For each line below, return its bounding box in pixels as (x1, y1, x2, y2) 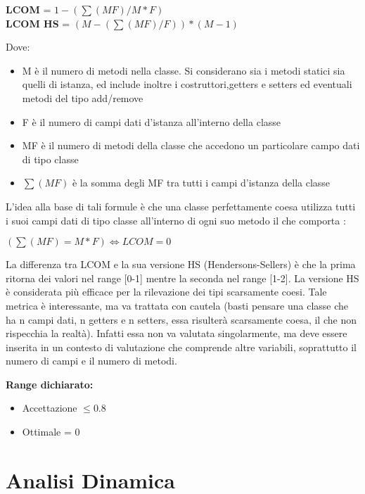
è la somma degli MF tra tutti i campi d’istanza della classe (72, 175, 331, 190)
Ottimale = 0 (22, 424, 80, 439)
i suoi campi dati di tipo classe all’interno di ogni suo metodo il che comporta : (6, 213, 346, 227)
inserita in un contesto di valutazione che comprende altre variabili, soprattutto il (6, 339, 357, 354)
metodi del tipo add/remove (22, 90, 143, 105)
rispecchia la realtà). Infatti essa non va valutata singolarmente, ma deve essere (6, 326, 347, 341)
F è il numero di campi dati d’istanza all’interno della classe (22, 114, 281, 129)
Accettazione (22, 400, 77, 415)
